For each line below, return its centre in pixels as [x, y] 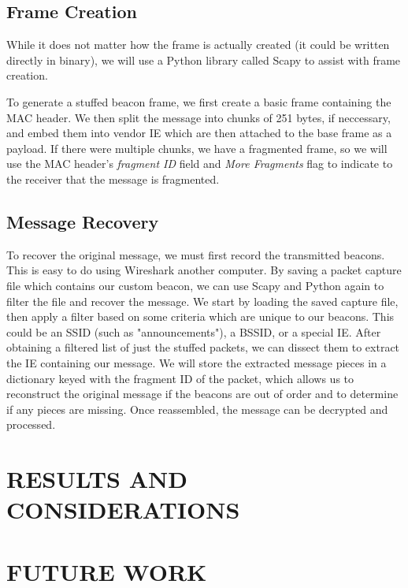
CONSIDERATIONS [123, 510]
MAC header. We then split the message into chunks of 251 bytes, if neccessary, [198, 117]
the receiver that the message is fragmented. [113, 179]
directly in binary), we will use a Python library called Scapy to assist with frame [204, 60]
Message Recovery [83, 221]
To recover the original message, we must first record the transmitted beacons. [196, 254]
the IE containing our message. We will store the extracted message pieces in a [197, 362]
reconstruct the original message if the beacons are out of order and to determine [202, 394]
